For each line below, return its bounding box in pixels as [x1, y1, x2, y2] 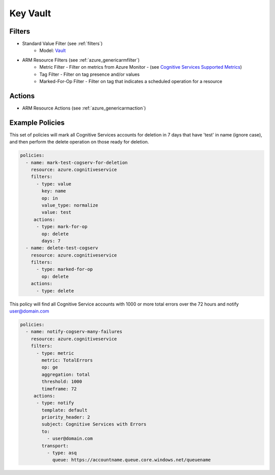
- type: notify [36, 400, 74, 406]
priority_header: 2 [41, 414, 90, 420]
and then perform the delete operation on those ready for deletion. [9, 139, 149, 145]
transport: [41, 443, 69, 449]
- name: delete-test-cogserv [25, 245, 99, 251]
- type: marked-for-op [36, 266, 93, 272]
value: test [41, 209, 71, 215]
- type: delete [36, 288, 74, 294]
